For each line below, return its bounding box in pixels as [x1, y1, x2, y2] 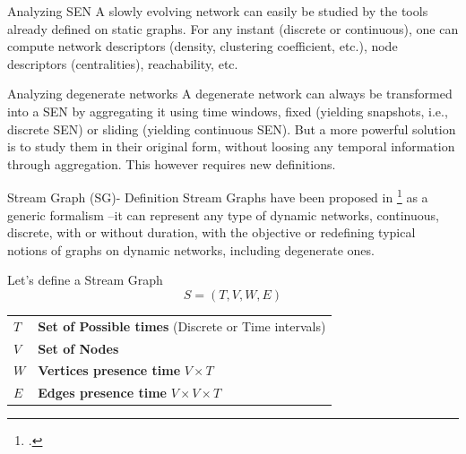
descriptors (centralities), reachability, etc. [7, 54, 238, 73]
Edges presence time [38, 383, 167, 402]
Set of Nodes [38, 338, 119, 357]
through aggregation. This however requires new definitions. [7, 154, 336, 173]
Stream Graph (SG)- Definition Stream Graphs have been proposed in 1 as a [7, 185, 428, 206]
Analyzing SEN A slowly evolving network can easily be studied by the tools [7, 2, 428, 20]
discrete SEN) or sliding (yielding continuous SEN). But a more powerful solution [7, 119, 456, 138]
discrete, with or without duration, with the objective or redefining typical [7, 223, 416, 242]
